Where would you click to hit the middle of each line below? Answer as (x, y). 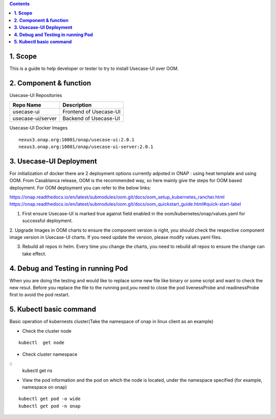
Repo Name (27, 105)
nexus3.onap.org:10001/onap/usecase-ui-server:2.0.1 (86, 146)
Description (77, 105)
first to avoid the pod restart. (40, 295)
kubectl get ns (37, 371)
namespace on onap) (45, 387)
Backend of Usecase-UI (91, 118)
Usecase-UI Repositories (36, 95)
